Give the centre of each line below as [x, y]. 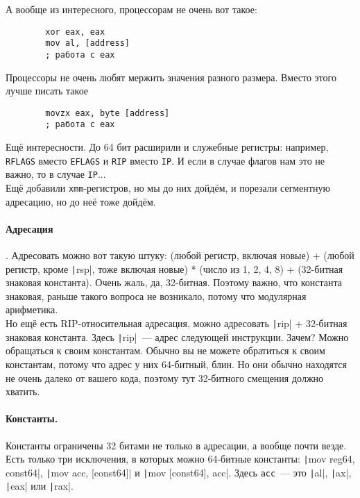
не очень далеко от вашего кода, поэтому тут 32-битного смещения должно [165, 377]
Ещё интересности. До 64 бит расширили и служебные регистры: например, [167, 147]
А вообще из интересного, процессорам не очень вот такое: [131, 9]
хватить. [23, 391]
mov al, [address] [87, 43]
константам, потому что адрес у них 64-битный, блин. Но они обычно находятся [176, 364]
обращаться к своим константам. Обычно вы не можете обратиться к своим [165, 350]
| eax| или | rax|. [40, 486]
